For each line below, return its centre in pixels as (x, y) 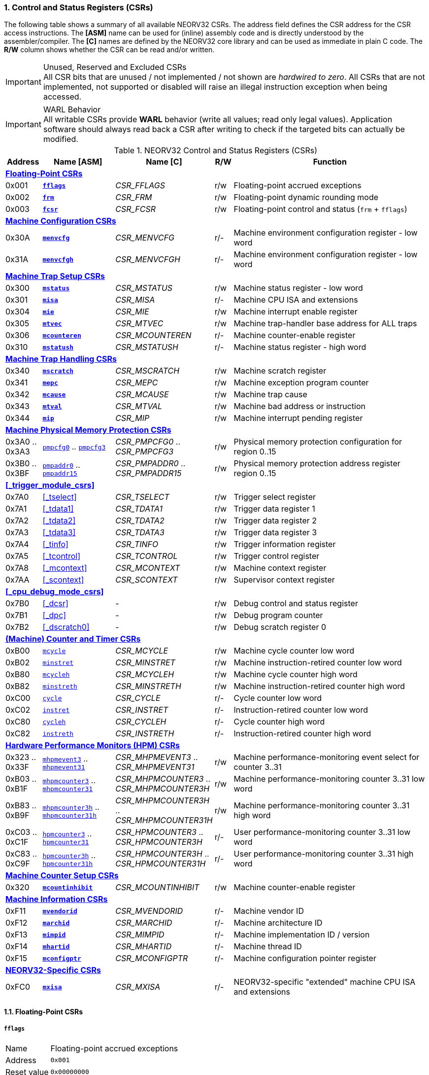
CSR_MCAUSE (142, 395)
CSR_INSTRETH (145, 734)
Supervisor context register (284, 580)
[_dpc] (54, 615)
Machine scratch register (280, 371)
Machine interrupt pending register (298, 418)
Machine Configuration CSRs (61, 221)
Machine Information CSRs (57, 899)
